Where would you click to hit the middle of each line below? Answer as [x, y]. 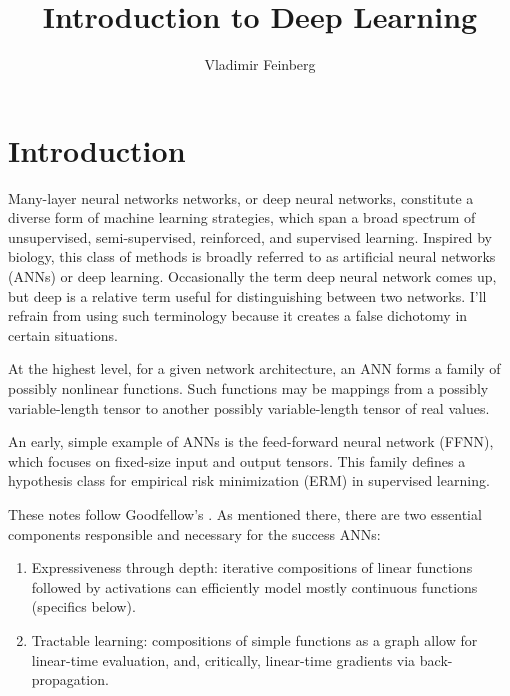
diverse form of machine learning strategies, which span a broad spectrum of [242, 217]
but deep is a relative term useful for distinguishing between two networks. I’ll [247, 295]
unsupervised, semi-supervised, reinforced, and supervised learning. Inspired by [250, 236]
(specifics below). [83, 606]
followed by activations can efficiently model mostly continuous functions [254, 586]
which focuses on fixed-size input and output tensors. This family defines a [237, 460]
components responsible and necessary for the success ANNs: [194, 533]
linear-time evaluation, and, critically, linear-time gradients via [223, 659]
